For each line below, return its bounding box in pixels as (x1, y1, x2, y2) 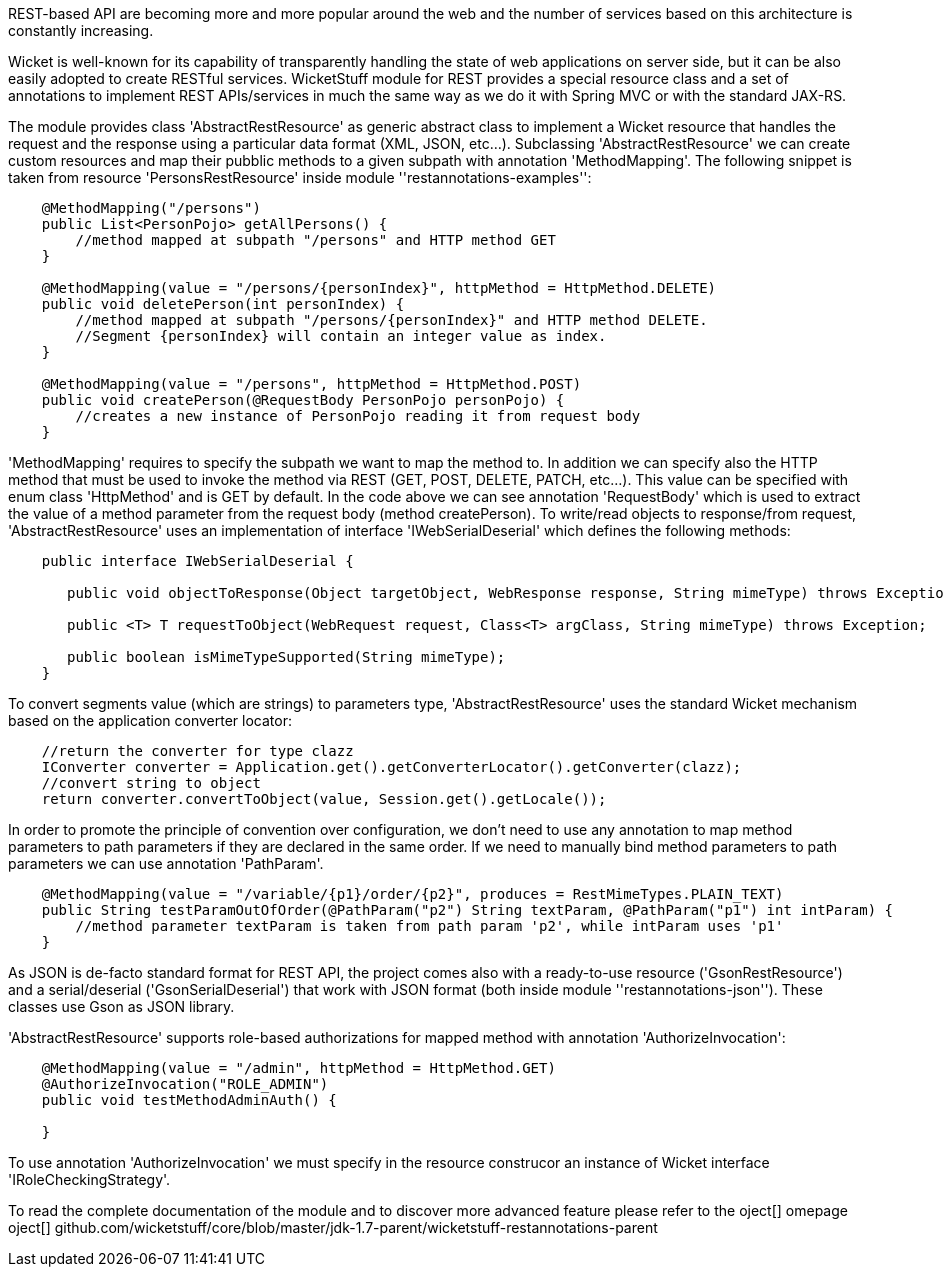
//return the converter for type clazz (41, 743, 354, 759)
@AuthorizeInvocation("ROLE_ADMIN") (41, 1076, 329, 1092)
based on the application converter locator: (8, 712, 292, 729)
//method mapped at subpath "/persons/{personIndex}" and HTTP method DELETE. (75, 312, 708, 328)
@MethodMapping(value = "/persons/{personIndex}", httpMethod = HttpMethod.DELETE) (41, 280, 717, 296)
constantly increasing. (8, 22, 154, 39)
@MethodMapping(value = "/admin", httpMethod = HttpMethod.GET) (41, 1060, 556, 1076)
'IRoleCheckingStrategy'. (8, 1171, 171, 1188)
